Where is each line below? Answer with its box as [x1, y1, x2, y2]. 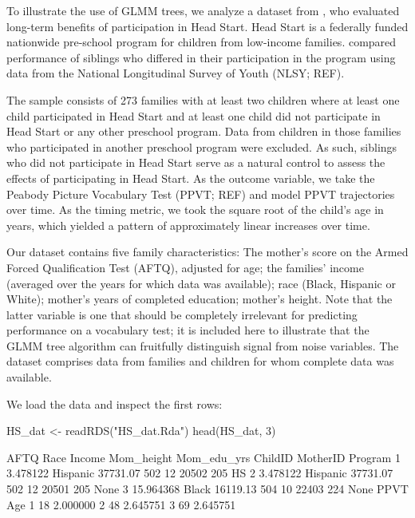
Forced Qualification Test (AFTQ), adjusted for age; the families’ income [6, 259, 364, 275]
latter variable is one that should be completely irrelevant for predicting [6, 306, 358, 322]
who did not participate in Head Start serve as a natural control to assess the [6, 154, 385, 171]
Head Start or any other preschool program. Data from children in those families [6, 123, 401, 140]
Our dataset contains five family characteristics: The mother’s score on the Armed [6, 243, 409, 260]
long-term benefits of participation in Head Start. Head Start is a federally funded [6, 18, 409, 34]
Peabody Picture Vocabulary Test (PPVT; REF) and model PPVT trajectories [6, 185, 395, 202]
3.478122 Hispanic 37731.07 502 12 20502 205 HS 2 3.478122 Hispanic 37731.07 [6, 465, 393, 481]
